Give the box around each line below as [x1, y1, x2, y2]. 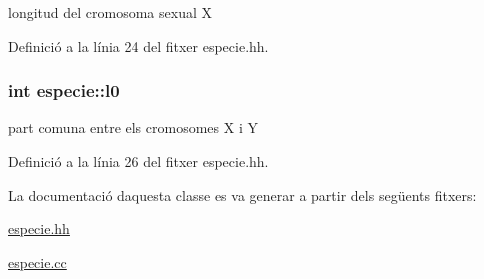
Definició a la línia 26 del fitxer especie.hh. [8, 151, 269, 171]
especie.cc [8, 251, 67, 272]
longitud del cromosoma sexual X [8, 2, 212, 22]
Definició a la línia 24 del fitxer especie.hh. [8, 35, 269, 56]
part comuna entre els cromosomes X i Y [8, 117, 258, 138]
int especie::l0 [8, 78, 120, 103]
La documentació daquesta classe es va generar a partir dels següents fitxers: [8, 184, 477, 205]
